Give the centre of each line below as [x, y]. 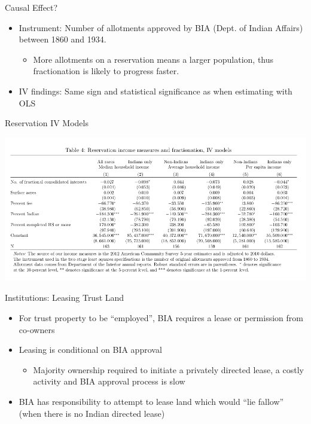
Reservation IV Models [47, 123]
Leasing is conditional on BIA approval [90, 350]
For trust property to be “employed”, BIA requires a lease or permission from [161, 317]
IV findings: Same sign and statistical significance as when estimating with [155, 91]
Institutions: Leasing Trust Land [65, 298]
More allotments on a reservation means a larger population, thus [153, 59]
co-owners [37, 329]
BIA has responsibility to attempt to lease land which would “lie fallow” [151, 401]
